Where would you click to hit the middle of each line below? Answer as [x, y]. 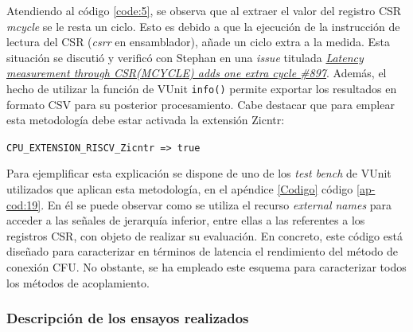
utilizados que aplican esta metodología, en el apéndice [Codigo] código [180, 189]
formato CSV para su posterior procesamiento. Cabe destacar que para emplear [201, 104]
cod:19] [24, 204]
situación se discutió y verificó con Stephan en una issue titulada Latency [185, 57]
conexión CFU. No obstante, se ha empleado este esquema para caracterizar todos [206, 267]
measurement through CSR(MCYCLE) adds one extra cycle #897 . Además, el [197, 73]
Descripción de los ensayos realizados [128, 318]
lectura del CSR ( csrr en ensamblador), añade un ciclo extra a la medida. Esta [198, 42]
